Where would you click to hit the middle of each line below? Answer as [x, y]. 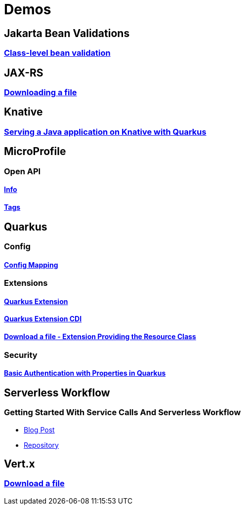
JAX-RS [24, 73]
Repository [41, 445]
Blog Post [39, 430]
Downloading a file [41, 93]
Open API [22, 171]
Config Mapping [31, 265]
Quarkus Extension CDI [43, 319]
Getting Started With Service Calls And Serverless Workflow [122, 412]
